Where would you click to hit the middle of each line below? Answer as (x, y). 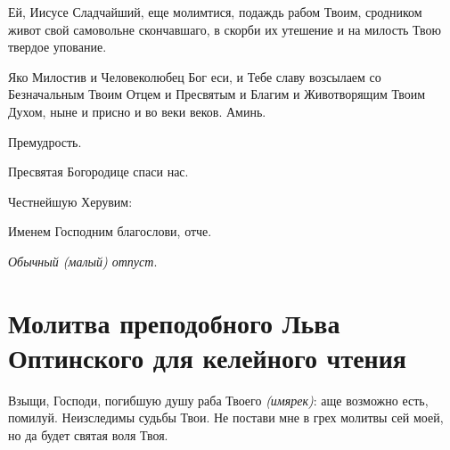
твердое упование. (57, 47)
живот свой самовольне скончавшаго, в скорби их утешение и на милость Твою (225, 29)
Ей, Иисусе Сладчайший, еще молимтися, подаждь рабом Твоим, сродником (215, 12)
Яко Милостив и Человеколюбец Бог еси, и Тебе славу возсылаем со (195, 76)
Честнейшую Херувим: (70, 201)
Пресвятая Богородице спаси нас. (98, 172)
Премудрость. (45, 141)
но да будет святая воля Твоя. (88, 435)
